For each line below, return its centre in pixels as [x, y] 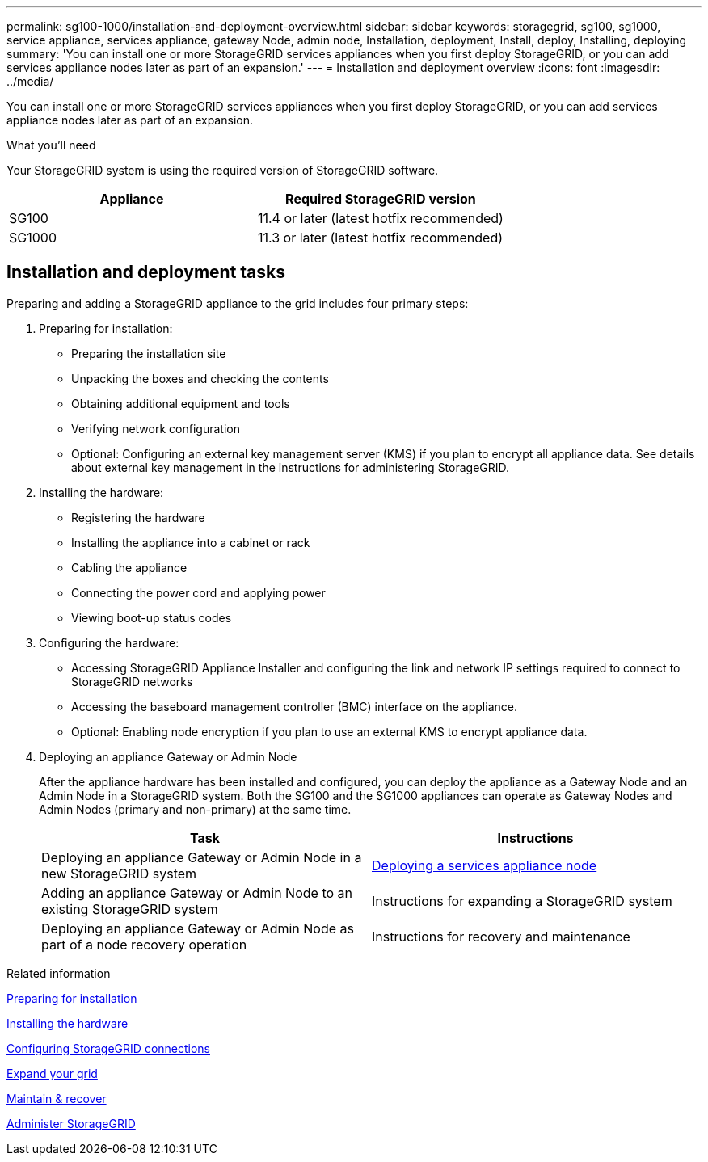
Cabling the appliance [129, 567]
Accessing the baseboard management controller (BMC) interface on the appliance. [294, 706]
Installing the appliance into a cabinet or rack [191, 542]
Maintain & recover [57, 1098]
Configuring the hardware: [109, 642]
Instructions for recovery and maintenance [501, 936]
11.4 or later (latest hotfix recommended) [380, 218]
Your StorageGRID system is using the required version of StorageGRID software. [223, 170]
